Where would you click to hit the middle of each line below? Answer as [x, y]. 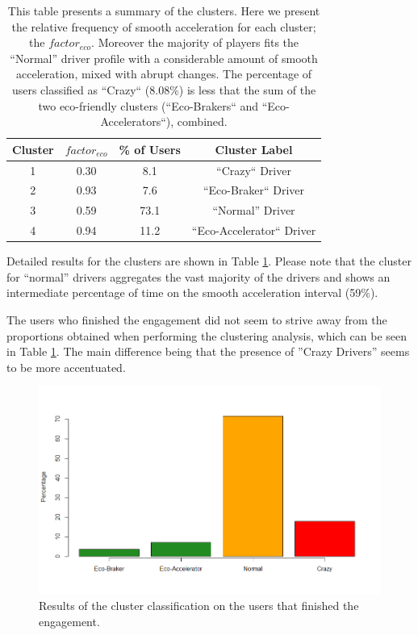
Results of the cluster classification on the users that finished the [199, 606]
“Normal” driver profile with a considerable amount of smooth [164, 58]
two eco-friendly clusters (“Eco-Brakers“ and [148, 105]
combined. [202, 121]
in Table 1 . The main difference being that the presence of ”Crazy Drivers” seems [208, 351]
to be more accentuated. [66, 367]
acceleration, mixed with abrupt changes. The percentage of [164, 74]
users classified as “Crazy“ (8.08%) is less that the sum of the [164, 89]
